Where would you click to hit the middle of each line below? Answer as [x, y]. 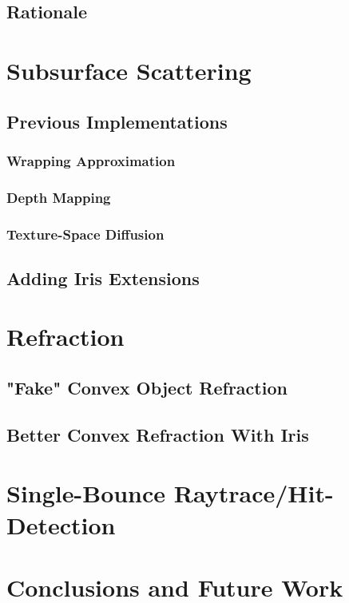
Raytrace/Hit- [254, 493]
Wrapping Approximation [91, 160]
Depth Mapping [59, 197]
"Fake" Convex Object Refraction [147, 388]
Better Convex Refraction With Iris [158, 434]
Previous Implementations [117, 121]
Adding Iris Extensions [103, 278]
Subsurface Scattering [129, 70]
